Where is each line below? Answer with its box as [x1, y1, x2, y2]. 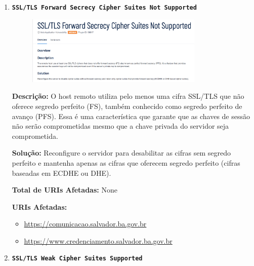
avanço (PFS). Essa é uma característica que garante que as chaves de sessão [12, 110, 250, 121]
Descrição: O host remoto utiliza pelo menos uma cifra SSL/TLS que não [12, 91, 244, 101]
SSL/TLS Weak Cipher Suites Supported [12, 255, 143, 262]
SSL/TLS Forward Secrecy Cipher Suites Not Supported [12, 4, 197, 11]
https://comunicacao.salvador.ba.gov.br [24, 218, 147, 229]
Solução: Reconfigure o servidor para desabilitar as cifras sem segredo [12, 147, 231, 158]
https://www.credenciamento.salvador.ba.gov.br [24, 235, 173, 246]
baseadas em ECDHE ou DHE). [12, 167, 111, 178]
